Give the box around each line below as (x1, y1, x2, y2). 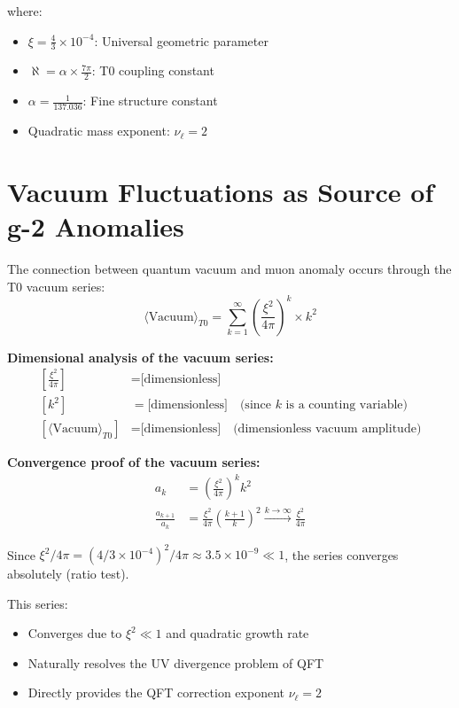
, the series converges (284, 545, 399, 564)
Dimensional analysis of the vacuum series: (7, 347, 274, 366)
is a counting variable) (285, 399, 408, 412)
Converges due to (27, 624, 122, 642)
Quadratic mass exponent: (27, 121, 170, 140)
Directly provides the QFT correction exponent (27, 683, 284, 702)
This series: (7, 594, 68, 612)
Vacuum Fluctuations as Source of (7, 173, 434, 209)
